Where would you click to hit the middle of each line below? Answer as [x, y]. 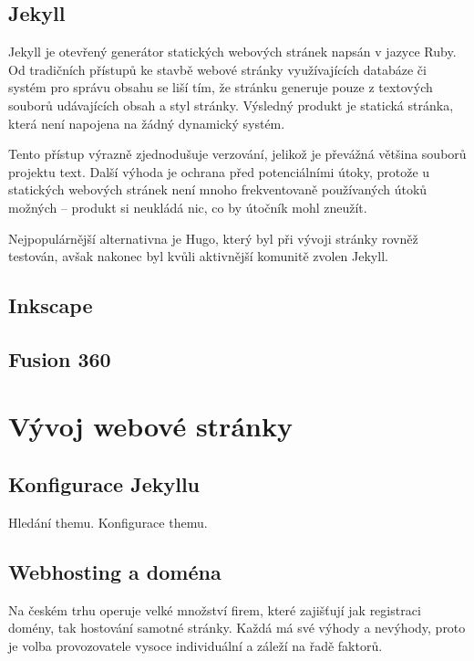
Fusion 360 [60, 358]
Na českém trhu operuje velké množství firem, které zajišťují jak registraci [215, 609]
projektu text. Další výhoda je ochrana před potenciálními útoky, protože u [219, 171]
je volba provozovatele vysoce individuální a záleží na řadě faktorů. [196, 645]
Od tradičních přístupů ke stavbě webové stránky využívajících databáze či [217, 69]
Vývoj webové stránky [150, 426]
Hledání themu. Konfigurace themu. [108, 522]
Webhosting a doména [115, 571]
